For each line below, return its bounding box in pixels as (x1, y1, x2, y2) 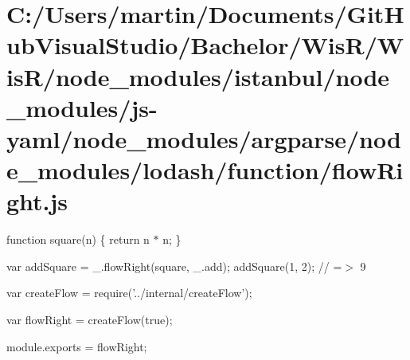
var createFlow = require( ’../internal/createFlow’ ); (6, 284, 252, 301)
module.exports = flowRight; (6, 338, 147, 354)
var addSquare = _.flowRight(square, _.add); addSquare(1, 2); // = (6, 257, 342, 274)
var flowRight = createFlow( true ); (6, 311, 173, 328)
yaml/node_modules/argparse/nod (6, 122, 401, 155)
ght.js (6, 185, 68, 217)
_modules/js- (6, 91, 158, 123)
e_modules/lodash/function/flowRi (6, 154, 404, 186)
